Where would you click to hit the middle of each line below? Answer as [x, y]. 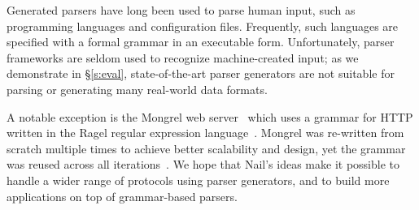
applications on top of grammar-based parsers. [122, 196]
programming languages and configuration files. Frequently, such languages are [203, 26]
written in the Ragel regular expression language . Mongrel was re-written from [205, 133]
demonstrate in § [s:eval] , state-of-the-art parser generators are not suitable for [201, 73]
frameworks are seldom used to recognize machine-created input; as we [183, 57]
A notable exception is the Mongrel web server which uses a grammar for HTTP [210, 116]
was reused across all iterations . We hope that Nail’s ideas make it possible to [203, 164]
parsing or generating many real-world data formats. [137, 89]
